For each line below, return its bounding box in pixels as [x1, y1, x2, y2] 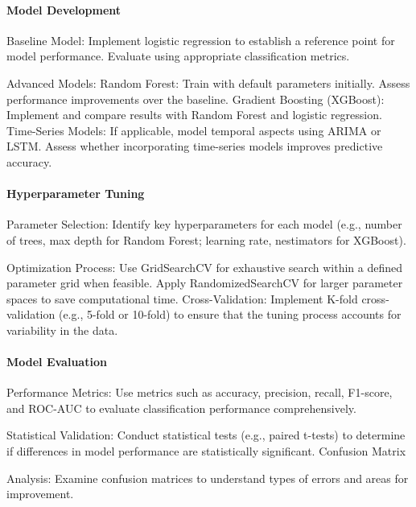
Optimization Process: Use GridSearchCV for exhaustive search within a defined [6, 258, 403, 275]
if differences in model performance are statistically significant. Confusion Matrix [6, 443, 406, 460]
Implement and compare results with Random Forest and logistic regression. [6, 106, 382, 123]
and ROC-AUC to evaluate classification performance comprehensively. [6, 399, 356, 416]
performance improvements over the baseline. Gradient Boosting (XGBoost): [6, 90, 385, 107]
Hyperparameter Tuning [6, 185, 145, 202]
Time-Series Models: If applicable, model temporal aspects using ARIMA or [6, 122, 381, 138]
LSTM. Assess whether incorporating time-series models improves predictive [6, 138, 383, 155]
